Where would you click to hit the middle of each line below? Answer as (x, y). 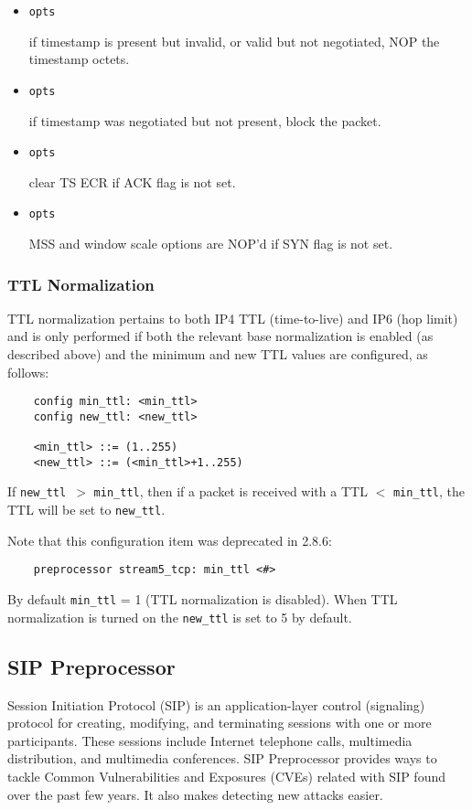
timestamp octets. (79, 59)
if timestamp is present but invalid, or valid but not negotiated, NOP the (234, 41)
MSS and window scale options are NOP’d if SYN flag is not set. (211, 243)
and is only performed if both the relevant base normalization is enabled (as (220, 336)
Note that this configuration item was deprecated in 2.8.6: (170, 540)
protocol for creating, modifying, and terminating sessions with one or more (220, 723)
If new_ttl (37, 491)
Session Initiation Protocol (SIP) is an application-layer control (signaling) (216, 704)
